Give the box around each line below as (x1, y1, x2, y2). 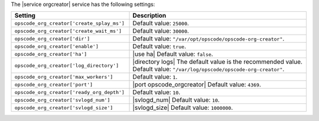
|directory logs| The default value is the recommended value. (132, 58, 302, 66)
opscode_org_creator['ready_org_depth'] (14, 89, 125, 95)
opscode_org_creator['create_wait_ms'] (14, 28, 122, 34)
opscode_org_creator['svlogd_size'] (14, 105, 113, 111)
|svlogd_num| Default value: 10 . (132, 96, 220, 104)
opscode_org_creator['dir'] (14, 35, 90, 42)
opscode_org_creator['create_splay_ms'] (14, 20, 125, 26)
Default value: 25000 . (132, 19, 189, 28)
